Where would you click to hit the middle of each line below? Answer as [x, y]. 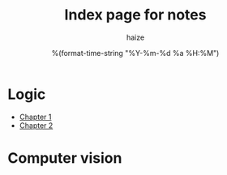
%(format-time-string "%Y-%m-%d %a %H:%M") [135, 53]
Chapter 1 [35, 117]
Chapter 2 [36, 125]
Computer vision [65, 158]
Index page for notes [135, 15]
